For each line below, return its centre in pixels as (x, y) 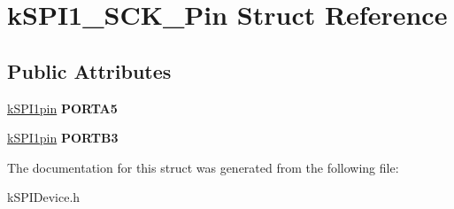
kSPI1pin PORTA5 (62, 108)
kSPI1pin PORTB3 (63, 138)
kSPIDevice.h (44, 197)
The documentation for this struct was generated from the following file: (203, 167)
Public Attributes (89, 70)
